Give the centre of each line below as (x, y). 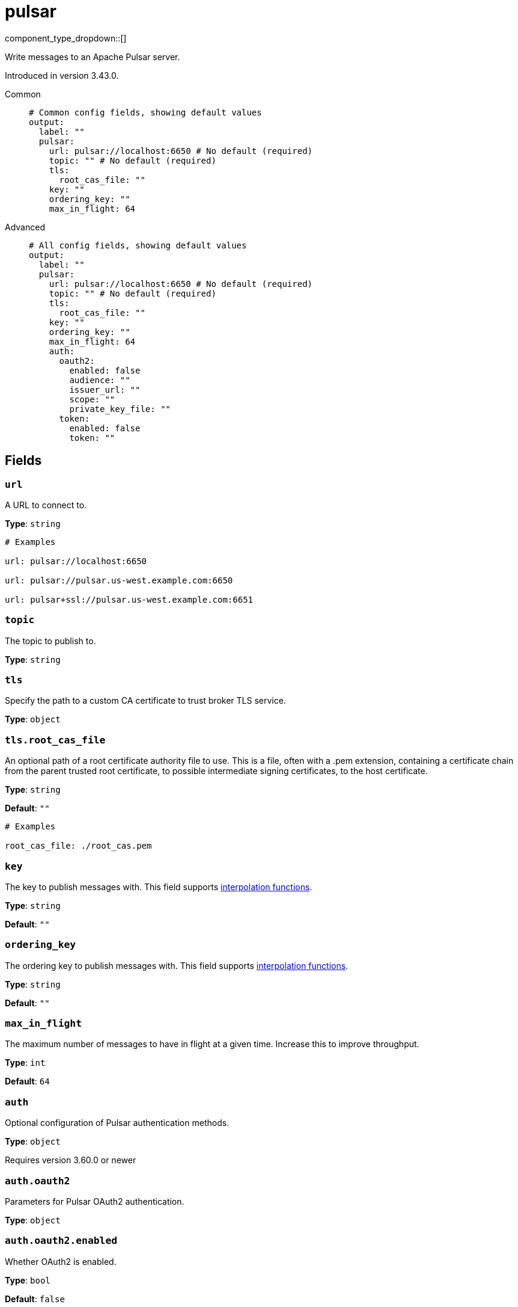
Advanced (25, 227)
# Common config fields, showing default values (145, 112)
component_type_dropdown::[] (66, 38)
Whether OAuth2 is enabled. (61, 1261)
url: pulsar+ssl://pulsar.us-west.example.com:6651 (129, 599)
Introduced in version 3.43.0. (62, 75)
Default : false (35, 1299)
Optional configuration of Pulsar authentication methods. (117, 1123)
